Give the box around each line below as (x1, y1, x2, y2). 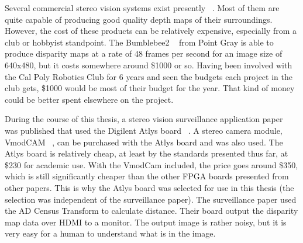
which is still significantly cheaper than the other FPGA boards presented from (5, 170, 289, 182)
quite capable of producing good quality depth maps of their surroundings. (5, 13, 273, 25)
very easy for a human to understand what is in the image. (5, 227, 216, 239)
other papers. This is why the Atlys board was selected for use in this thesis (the (5, 181, 294, 193)
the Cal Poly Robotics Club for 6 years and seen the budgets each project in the (5, 70, 292, 82)
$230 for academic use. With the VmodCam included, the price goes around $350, (5, 158, 298, 171)
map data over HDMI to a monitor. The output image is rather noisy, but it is (5, 216, 287, 228)
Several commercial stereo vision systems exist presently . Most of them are (5, 2, 280, 13)
